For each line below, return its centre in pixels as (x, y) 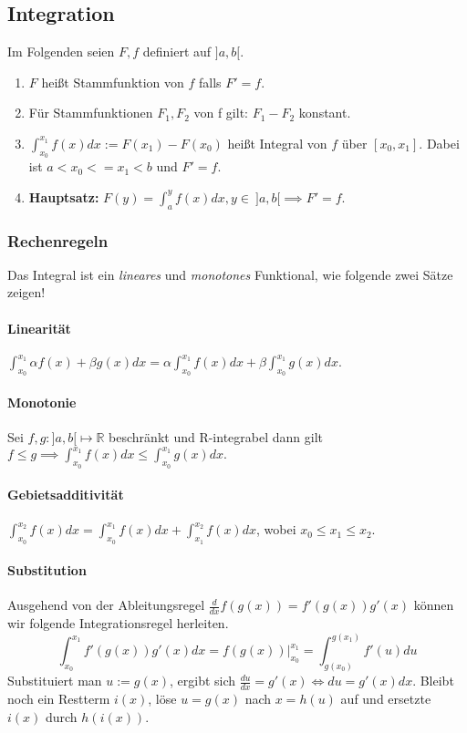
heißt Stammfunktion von (113, 82)
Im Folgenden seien (61, 52)
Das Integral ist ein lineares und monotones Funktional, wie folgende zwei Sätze (230, 274)
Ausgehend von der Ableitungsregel (106, 605)
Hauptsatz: (64, 196)
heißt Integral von (277, 143)
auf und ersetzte (386, 698)
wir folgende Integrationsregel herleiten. (118, 623)
